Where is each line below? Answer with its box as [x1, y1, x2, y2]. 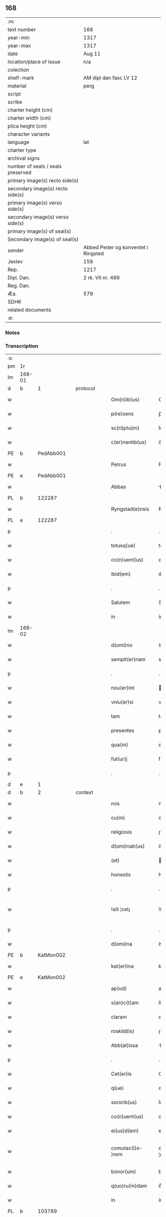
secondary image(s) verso [7, 213, 69, 220]
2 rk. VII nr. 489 [83, 274, 120, 281]
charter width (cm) [7, 114, 51, 121]
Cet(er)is [111, 1071, 132, 1077]
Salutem [111, 599, 130, 606]
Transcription [5, 342, 39, 349]
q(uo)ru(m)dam [111, 1182, 147, 1189]
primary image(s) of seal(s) [7, 228, 72, 235]
